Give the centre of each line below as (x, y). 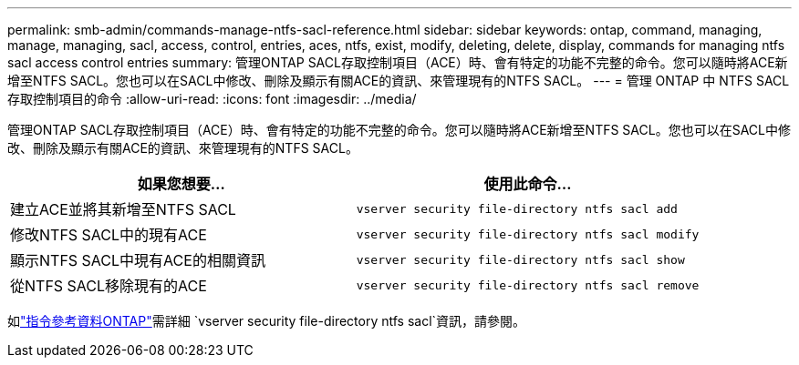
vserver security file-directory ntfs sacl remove (528, 285)
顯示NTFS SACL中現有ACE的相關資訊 (138, 260)
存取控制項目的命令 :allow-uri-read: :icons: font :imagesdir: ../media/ (212, 99)
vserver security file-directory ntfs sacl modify (528, 234)
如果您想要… (181, 184)
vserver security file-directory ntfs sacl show (520, 259)
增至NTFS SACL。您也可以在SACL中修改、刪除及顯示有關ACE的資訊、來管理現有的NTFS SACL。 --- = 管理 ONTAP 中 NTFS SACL (399, 81)
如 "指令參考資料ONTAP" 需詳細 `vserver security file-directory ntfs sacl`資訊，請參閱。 (267, 321)
